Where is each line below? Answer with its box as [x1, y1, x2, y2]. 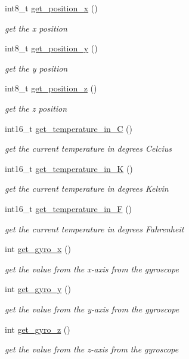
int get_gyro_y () [5, 283, 71, 295]
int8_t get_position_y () [5, 42, 98, 54]
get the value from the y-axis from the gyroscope [5, 302, 179, 315]
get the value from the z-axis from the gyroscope [5, 343, 179, 355]
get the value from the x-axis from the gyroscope [5, 262, 179, 275]
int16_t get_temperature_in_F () [5, 202, 132, 214]
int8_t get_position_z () [5, 82, 97, 94]
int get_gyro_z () [5, 323, 70, 335]
